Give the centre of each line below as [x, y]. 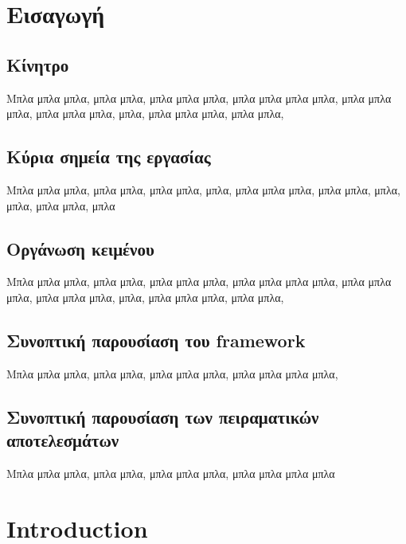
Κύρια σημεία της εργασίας [109, 157]
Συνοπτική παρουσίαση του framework [156, 340]
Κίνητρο [38, 64]
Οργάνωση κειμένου [80, 248]
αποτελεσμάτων [63, 440]
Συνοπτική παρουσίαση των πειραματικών [163, 416]
